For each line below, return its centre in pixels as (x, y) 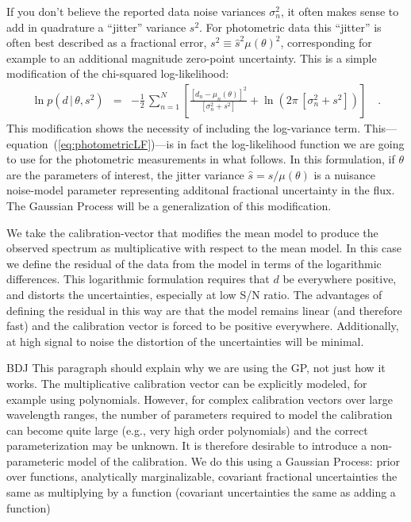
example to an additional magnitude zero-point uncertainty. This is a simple (192, 58)
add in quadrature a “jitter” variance (96, 27)
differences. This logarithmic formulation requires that (138, 279)
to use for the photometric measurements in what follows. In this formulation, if (201, 159)
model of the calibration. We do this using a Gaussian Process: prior (234, 461)
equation (27, 143)
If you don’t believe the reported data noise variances (136, 11)
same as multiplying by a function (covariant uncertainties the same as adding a (201, 492)
